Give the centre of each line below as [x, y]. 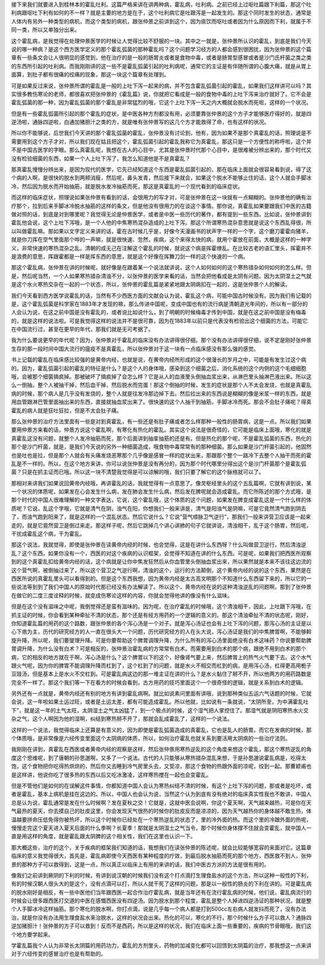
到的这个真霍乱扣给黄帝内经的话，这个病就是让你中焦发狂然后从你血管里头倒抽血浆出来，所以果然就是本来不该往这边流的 [161, 562]
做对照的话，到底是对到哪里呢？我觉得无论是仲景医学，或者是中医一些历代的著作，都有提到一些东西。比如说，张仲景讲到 [161, 214]
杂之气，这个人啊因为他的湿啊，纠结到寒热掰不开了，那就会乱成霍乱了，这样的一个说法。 [122, 719]
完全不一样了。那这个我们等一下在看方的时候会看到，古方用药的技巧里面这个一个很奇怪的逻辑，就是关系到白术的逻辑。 [159, 682]
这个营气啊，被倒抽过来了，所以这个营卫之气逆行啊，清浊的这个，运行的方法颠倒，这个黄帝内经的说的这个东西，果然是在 [161, 570]
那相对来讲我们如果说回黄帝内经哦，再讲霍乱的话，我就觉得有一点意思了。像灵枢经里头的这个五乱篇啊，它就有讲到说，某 [161, 483]
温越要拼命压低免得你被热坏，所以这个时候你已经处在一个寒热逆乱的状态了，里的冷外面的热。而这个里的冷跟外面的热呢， [161, 819]
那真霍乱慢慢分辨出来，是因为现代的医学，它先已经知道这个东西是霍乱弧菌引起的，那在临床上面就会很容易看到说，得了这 [161, 169]
